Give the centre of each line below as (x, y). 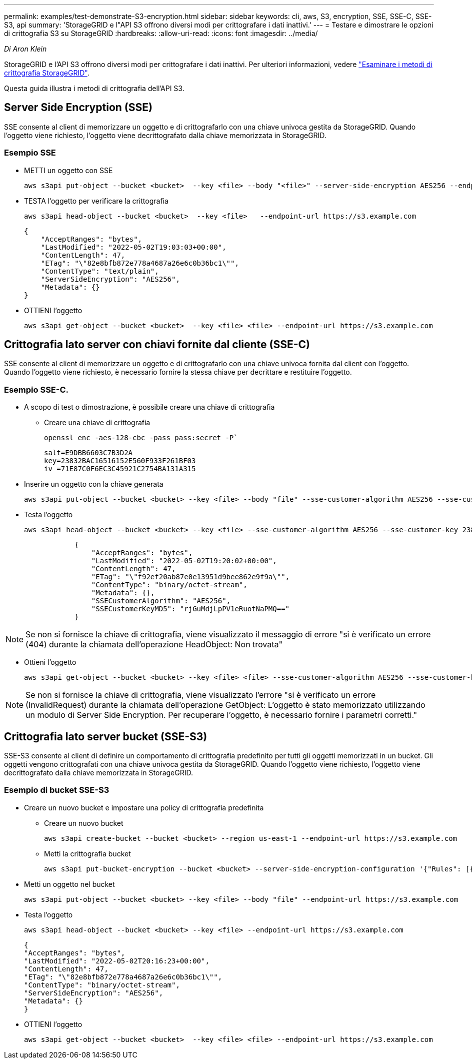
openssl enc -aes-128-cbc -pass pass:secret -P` (141, 438)
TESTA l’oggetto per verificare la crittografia (96, 201)
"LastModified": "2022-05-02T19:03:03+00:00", (133, 247)
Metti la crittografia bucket (87, 853)
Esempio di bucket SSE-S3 (57, 790)
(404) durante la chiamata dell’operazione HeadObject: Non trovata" (154, 645)
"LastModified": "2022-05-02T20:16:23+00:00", (117, 961)
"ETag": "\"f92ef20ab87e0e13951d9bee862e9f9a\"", (190, 577)
